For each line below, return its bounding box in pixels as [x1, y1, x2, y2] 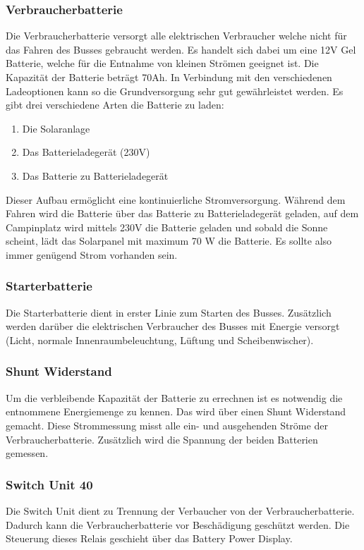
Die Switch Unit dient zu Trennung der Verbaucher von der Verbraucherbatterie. [6, 503, 355, 518]
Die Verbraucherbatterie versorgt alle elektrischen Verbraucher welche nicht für [6, 28, 347, 43]
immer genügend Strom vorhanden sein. [6, 247, 178, 262]
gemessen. [6, 446, 49, 460]
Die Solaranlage [22, 121, 90, 135]
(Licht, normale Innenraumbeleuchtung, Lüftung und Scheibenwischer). [6, 332, 314, 347]
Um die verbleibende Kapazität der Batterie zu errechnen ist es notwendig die [6, 390, 343, 405]
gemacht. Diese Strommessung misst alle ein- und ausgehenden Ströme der [6, 417, 328, 432]
